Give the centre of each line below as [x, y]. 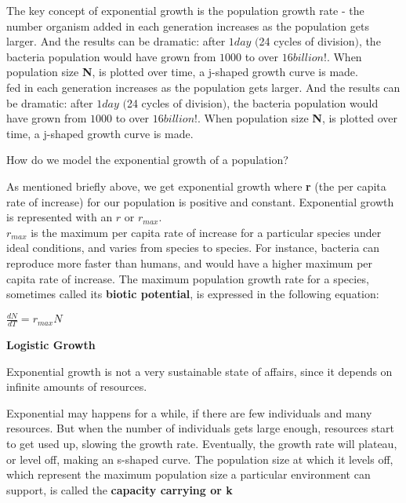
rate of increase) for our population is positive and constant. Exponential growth [200, 201]
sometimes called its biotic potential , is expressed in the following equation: [193, 294]
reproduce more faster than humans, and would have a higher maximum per [190, 262]
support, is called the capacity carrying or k [120, 489]
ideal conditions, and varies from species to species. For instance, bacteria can [193, 248]
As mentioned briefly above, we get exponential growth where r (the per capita [196, 186]
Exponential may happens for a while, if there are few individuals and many [189, 412]
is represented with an [60, 217]
